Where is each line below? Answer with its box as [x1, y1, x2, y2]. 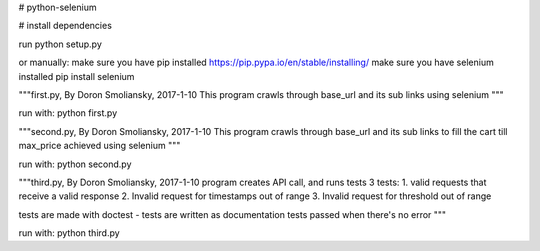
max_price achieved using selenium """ [18, 140, 181, 152]
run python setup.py [18, 38, 102, 50]
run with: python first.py [18, 107, 118, 119]
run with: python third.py [18, 227, 120, 239]
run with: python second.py [18, 158, 132, 170]
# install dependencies [18, 20, 112, 32]
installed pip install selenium [18, 70, 135, 82]
